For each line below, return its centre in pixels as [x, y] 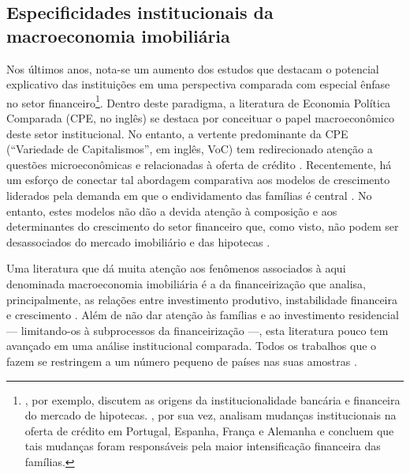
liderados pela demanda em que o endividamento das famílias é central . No [189, 195]
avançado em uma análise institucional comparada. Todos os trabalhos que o [192, 346]
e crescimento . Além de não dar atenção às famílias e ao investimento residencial [203, 315]
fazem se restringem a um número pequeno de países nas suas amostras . [182, 361]
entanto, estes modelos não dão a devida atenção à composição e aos [172, 211]
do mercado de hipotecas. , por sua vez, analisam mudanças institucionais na [211, 415]
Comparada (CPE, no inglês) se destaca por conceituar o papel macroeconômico [200, 118]
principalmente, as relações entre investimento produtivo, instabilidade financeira [202, 299]
